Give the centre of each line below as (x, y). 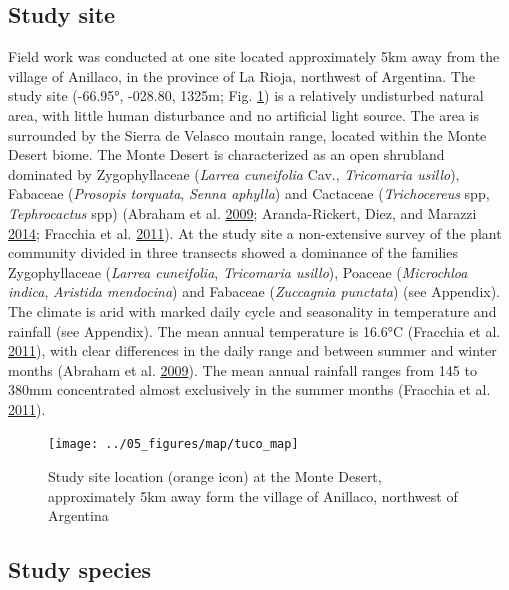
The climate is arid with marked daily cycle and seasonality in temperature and (252, 310)
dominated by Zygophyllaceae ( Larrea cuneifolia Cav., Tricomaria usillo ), (234, 173)
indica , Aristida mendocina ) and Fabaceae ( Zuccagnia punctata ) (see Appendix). (254, 291)
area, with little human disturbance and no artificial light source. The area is (244, 114)
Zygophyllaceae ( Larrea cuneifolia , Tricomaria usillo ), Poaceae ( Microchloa (238, 271)
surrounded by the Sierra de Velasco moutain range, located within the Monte (247, 134)
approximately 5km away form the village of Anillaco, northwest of (253, 495)
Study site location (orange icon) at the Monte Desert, (215, 476)
